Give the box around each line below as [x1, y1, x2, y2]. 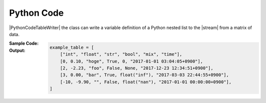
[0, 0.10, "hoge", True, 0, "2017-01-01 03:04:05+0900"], [60, 58, 203, 64]
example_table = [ [49, 44, 94, 50]
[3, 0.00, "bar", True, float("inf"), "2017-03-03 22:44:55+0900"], [60, 72, 229, 78]
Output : [9, 47, 26, 53]
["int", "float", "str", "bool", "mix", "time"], [60, 52, 182, 57]
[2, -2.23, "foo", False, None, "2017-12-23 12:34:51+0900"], [60, 66, 214, 71]
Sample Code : [9, 40, 39, 46]
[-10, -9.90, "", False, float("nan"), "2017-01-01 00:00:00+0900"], [60, 79, 232, 85]
